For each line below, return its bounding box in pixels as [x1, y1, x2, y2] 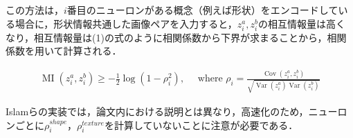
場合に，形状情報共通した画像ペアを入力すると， [15, 16, 237, 30]
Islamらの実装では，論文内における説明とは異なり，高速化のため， [6, 103, 309, 118]
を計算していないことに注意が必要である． [104, 117, 298, 132]
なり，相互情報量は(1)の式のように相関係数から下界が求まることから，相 [6, 30, 337, 44]
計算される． [63, 43, 122, 58]
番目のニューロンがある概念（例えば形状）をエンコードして [66, 3, 338, 17]
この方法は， [6, 3, 64, 17]
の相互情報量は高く [257, 16, 345, 30]
